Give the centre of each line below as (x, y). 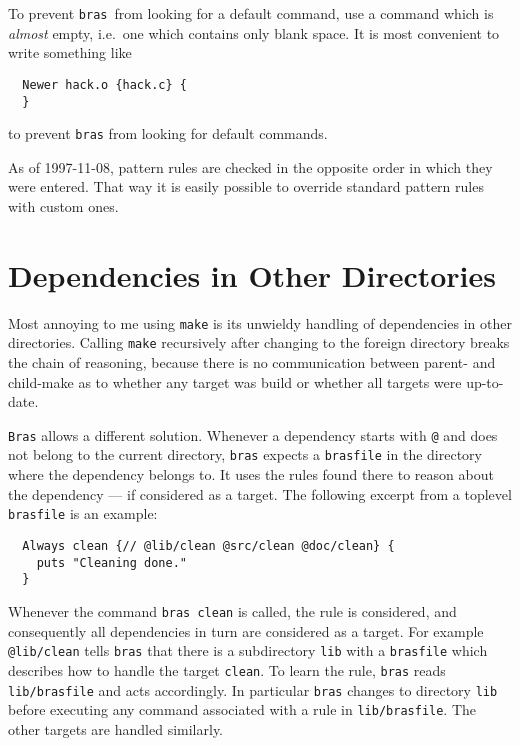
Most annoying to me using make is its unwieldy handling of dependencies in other (260, 322)
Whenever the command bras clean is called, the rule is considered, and (232, 610)
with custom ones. (63, 206)
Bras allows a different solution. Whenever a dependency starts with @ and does (253, 434)
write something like (70, 52)
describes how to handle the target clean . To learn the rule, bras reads (227, 669)
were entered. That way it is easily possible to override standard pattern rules (246, 186)
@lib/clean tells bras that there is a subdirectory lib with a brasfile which (248, 650)
